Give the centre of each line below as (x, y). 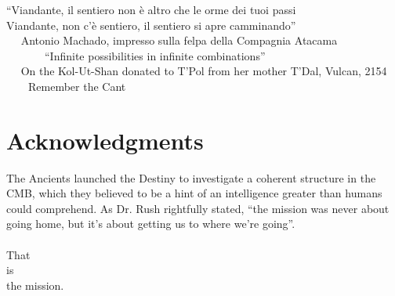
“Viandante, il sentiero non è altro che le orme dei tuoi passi (151, 9)
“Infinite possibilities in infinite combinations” (155, 55)
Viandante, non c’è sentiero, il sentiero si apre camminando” (151, 25)
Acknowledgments (105, 140)
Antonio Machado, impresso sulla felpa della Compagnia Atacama (179, 40)
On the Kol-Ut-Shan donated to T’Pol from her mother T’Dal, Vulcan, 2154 (204, 71)
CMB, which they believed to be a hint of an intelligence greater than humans (194, 193)
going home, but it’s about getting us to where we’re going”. (151, 224)
